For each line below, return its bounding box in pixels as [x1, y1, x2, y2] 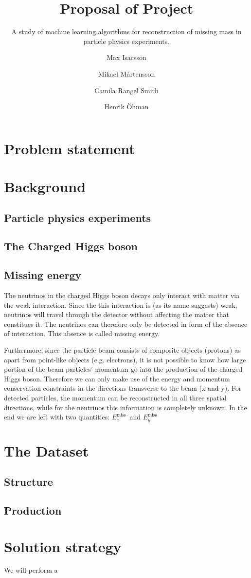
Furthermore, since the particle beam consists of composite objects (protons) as [4, 344, 241, 355]
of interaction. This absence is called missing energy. [4, 328, 160, 339]
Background [4, 177, 86, 197]
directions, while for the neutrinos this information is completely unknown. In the [4, 402, 247, 412]
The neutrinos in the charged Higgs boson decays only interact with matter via [4, 290, 240, 300]
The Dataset [4, 440, 89, 460]
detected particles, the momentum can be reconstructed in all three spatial [4, 392, 227, 402]
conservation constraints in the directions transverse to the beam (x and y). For [4, 383, 242, 393]
